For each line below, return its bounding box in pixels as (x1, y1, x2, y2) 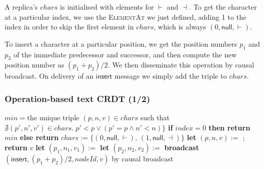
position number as (5, 59, 64, 70)
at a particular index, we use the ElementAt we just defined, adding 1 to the (5, 11, 247, 22)
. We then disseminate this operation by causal (108, 59, 254, 70)
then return (208, 122, 250, 132)
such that (140, 112, 170, 123)
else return (20, 132, 59, 143)
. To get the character (189, 2, 257, 12)
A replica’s (5, 2, 38, 12)
